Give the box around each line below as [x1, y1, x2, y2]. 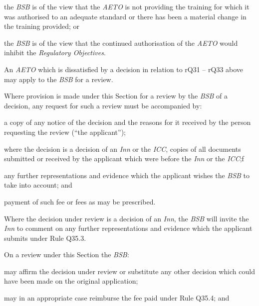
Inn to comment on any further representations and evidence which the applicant [4, 223, 253, 233]
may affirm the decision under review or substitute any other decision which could [4, 266, 255, 276]
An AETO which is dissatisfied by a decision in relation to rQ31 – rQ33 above [4, 64, 244, 74]
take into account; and [4, 180, 72, 190]
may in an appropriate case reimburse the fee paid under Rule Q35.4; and [4, 293, 230, 303]
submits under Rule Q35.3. [4, 232, 86, 243]
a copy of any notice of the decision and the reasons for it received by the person [4, 117, 251, 127]
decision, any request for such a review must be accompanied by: [4, 100, 202, 110]
